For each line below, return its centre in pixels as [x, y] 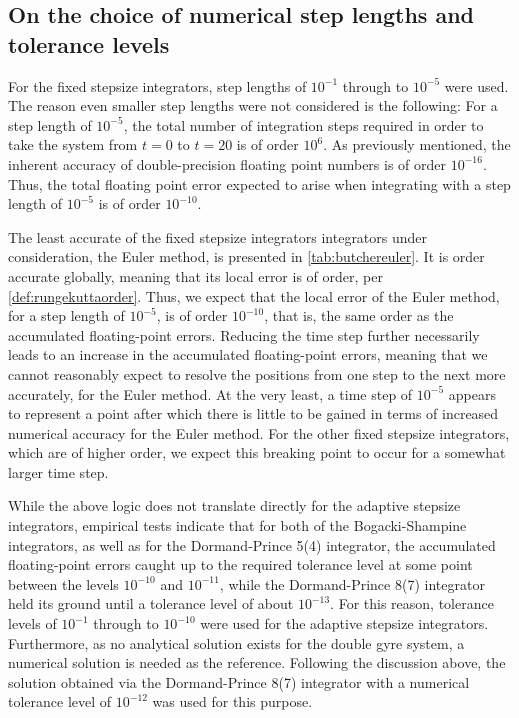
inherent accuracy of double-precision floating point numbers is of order [227, 163]
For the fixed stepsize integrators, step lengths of [157, 85]
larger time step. [58, 471]
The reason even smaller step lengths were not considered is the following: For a [253, 105]
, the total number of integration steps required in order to [303, 124]
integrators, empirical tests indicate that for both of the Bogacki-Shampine [237, 525]
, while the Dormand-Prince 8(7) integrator [352, 583]
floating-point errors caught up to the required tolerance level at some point [240, 564]
